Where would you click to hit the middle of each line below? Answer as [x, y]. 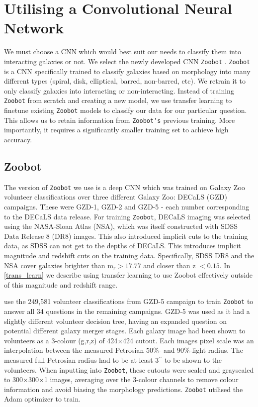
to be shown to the [193, 359]
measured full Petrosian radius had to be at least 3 [82, 359]
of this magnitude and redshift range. [61, 284]
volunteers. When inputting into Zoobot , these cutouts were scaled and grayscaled [129, 369]
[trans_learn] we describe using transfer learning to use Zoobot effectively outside [129, 275]
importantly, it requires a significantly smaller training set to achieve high [116, 130]
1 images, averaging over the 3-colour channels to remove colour [141, 379]
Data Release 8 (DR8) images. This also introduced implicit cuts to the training [126, 236]
